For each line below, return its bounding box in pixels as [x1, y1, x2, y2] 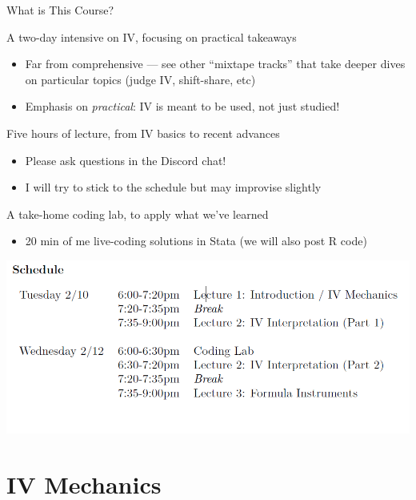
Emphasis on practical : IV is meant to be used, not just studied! [25, 98, 340, 115]
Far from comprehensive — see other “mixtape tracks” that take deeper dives [25, 55, 406, 72]
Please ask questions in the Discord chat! [25, 151, 226, 168]
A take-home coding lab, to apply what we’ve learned [6, 205, 269, 222]
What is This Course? [6, 2, 114, 18]
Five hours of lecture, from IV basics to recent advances [6, 124, 280, 141]
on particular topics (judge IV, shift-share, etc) [25, 71, 256, 87]
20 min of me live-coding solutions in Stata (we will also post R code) [25, 232, 367, 249]
